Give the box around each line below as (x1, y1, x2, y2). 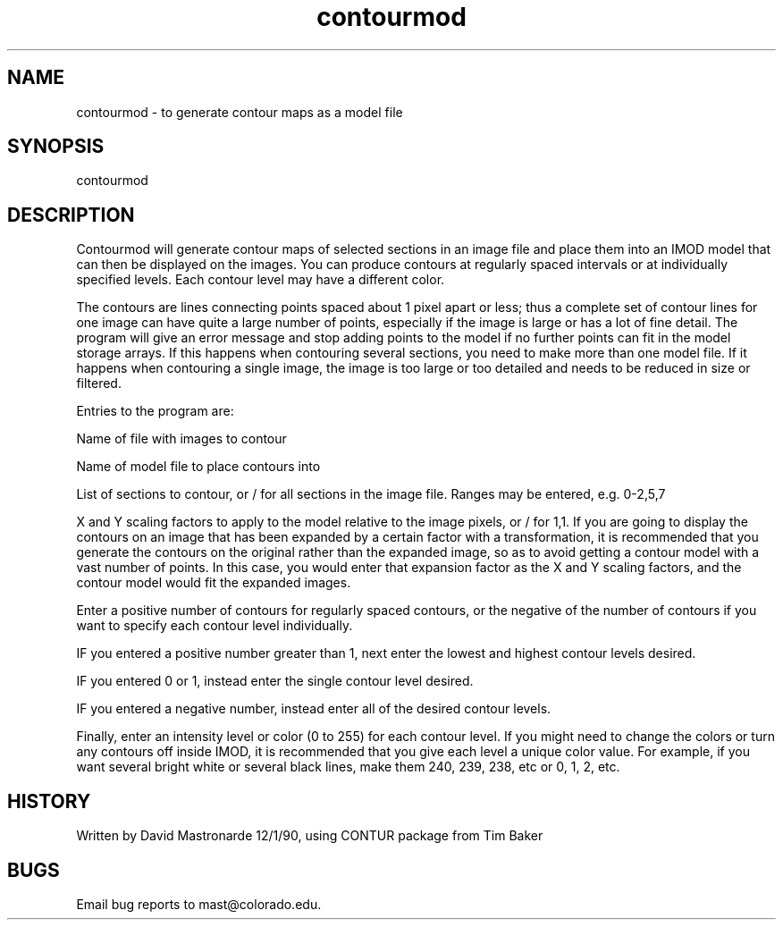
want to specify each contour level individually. (76, 618, 353, 634)
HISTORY (7, 789, 91, 813)
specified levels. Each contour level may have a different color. (76, 272, 445, 288)
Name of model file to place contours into (76, 459, 321, 475)
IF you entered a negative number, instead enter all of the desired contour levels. (76, 701, 551, 717)
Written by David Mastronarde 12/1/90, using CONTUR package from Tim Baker (76, 828, 543, 844)
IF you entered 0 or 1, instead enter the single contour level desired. (76, 673, 474, 689)
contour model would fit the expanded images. (76, 575, 351, 591)
